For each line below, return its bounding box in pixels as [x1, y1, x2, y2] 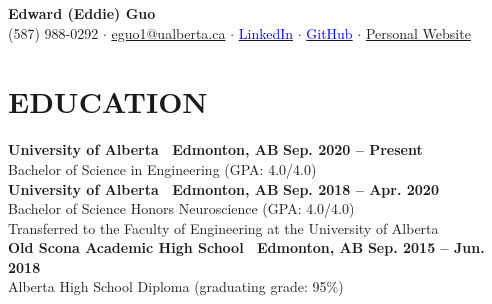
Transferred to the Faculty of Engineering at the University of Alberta [8, 217, 439, 238]
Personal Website [365, 22, 471, 43]
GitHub [306, 22, 353, 43]
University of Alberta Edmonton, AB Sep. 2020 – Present [8, 139, 423, 160]
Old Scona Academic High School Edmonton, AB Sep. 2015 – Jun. [8, 237, 485, 258]
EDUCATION [8, 81, 208, 122]
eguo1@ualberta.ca [111, 22, 226, 43]
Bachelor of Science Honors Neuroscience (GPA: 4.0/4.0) [8, 198, 355, 219]
